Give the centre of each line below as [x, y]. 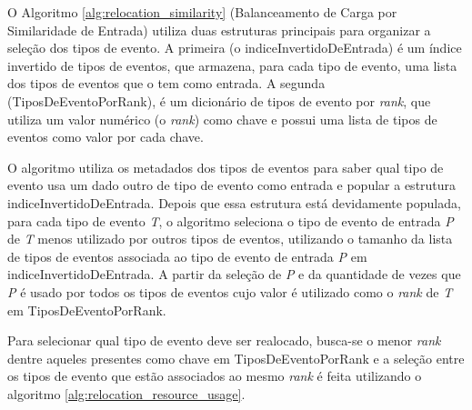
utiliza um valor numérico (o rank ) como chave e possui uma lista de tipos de [222, 119]
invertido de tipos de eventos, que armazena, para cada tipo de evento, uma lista [232, 65]
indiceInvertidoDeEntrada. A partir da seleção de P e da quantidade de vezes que [234, 274]
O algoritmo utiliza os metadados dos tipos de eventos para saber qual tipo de [226, 167]
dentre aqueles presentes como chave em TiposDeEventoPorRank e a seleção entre [236, 358]
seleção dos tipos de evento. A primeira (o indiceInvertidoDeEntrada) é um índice [235, 48]
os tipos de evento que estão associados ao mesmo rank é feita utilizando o [215, 376]
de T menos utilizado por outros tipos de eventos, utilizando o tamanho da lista [230, 239]
